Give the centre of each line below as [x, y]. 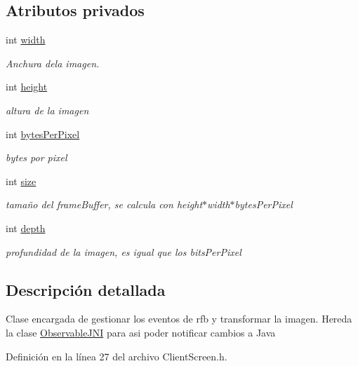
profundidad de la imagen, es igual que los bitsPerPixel [124, 251]
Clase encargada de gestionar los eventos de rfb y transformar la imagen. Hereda [179, 319]
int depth [26, 228]
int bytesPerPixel [43, 134]
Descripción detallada [86, 289]
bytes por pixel [37, 157]
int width [26, 40]
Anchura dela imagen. [53, 63]
